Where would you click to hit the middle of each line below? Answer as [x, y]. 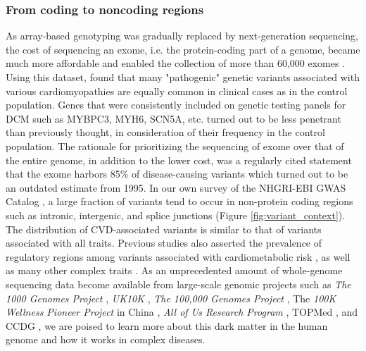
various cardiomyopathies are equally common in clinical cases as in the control [177, 91]
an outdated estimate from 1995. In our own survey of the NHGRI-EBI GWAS [176, 187]
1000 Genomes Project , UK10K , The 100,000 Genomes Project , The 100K [171, 298]
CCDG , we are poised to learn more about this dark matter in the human [167, 325]
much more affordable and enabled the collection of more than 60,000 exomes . [176, 63]
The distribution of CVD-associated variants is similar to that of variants [164, 229]
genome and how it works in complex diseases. [106, 339]
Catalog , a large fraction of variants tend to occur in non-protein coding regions [179, 201]
